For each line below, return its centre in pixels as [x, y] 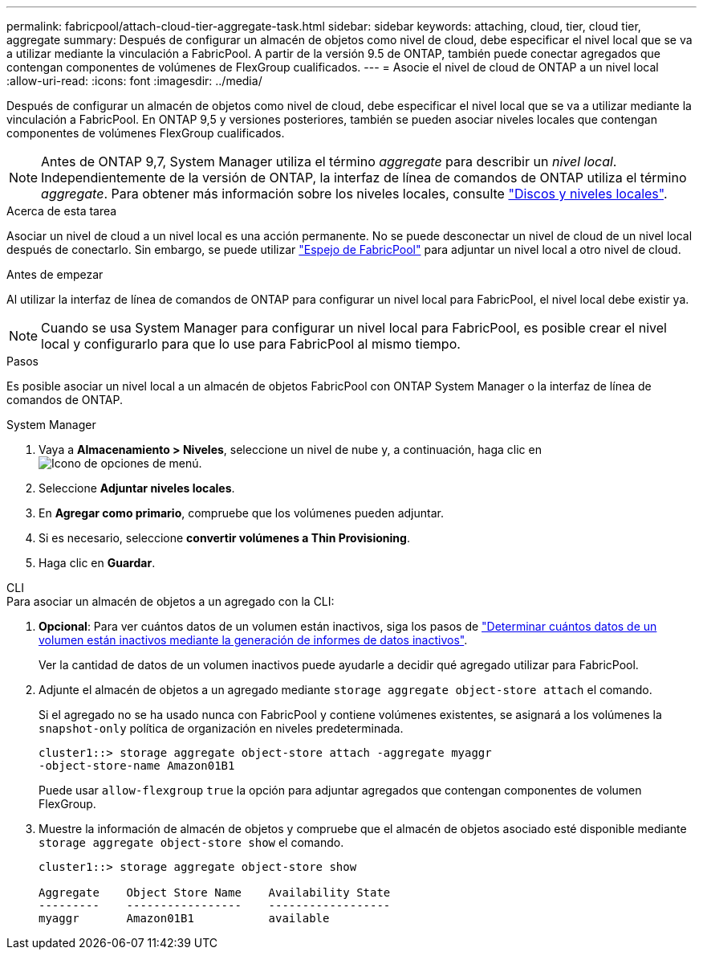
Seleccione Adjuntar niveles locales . [137, 488]
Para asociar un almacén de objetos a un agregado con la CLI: [171, 601]
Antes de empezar [55, 274]
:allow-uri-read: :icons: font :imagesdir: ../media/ [134, 81]
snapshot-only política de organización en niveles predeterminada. [221, 728]
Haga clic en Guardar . [97, 563]
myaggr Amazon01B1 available [184, 918]
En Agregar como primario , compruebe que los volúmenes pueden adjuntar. [241, 513]
